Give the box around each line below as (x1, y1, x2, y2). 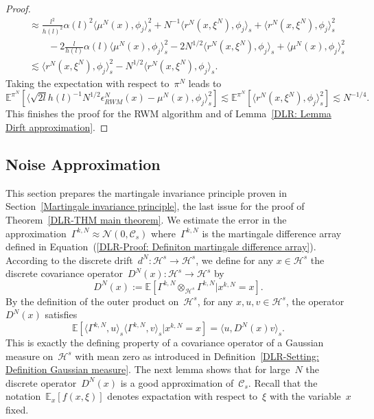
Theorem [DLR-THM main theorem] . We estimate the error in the (5, 212, 287, 226)
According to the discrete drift (5, 252, 133, 267)
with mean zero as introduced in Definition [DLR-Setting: (75, 348, 319, 363)
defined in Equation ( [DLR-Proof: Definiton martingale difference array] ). (5, 239, 316, 254)
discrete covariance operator (5, 266, 123, 280)
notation (5, 389, 41, 403)
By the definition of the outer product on (5, 294, 179, 308)
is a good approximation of (120, 375, 234, 390)
